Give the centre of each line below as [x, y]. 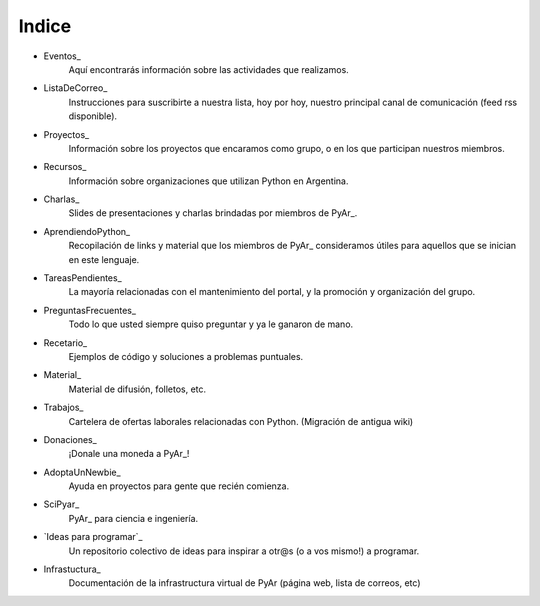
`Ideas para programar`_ [93, 537]
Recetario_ [65, 342]
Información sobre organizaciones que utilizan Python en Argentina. [208, 181]
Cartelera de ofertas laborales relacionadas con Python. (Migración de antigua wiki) [241, 421]
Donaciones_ [70, 439]
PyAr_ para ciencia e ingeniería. [133, 518]
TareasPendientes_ [82, 278]
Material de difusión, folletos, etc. [137, 389]
